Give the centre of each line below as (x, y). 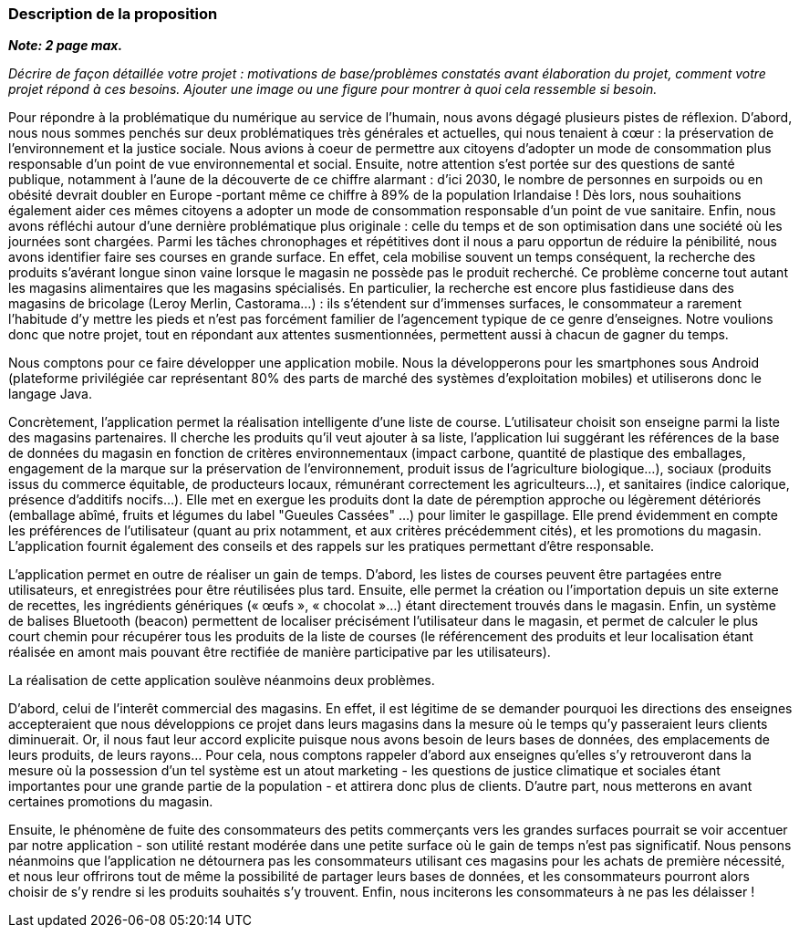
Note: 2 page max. (66, 46)
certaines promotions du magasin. (111, 802)
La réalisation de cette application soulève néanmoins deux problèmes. (222, 680)
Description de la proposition (113, 14)
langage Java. (50, 394)
